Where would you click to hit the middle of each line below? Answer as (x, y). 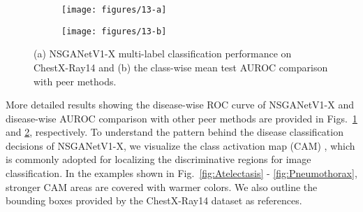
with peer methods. (75, 81)
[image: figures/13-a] (114, 10)
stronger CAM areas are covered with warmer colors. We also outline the (162, 186)
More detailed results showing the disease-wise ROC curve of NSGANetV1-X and (180, 105)
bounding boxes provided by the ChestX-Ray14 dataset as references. (154, 200)
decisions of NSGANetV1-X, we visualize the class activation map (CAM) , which (180, 145)
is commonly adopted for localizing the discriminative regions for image (158, 159)
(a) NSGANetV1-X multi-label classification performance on (163, 54)
